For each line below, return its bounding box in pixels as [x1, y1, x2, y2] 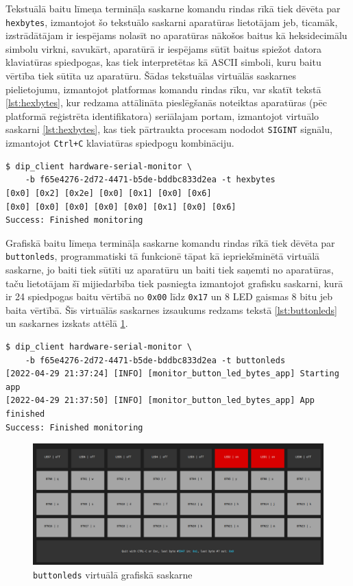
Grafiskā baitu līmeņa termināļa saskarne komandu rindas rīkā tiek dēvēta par [5, 235, 335, 249]
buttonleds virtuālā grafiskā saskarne [33, 567, 193, 581]
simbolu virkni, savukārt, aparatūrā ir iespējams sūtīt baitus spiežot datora [5, 41, 321, 56]
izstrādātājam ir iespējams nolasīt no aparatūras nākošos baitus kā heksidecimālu [5, 28, 348, 42]
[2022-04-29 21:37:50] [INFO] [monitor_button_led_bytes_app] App [5, 395, 315, 406]
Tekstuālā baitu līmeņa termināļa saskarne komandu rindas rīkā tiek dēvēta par [5, 1, 341, 15]
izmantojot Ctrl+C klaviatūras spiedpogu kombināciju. [5, 136, 234, 150]
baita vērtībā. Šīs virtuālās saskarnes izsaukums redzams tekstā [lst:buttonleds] [5, 302, 338, 317]
